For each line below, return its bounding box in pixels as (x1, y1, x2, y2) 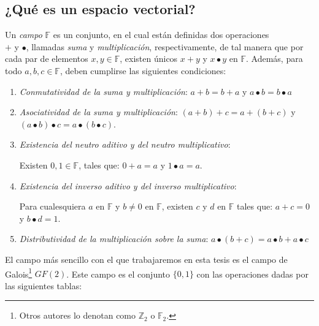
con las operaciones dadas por (196, 267, 309, 280)
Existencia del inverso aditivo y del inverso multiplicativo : (19, 179, 237, 192)
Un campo (5, 28, 42, 41)
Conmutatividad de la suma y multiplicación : (19, 85, 188, 97)
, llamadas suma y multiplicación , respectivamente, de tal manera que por (26, 40, 304, 53)
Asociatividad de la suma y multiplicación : (19, 105, 178, 118)
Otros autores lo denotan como (19, 309, 136, 322)
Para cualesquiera (19, 200, 86, 213)
